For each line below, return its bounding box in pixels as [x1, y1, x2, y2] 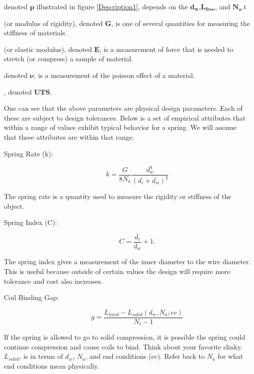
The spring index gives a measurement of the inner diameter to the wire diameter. [4, 256, 251, 267]
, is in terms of [19, 351, 63, 361]
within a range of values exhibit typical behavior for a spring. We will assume [4, 122, 237, 132]
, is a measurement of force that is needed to [99, 44, 233, 54]
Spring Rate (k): [4, 148, 53, 158]
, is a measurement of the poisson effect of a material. [34, 70, 195, 80]
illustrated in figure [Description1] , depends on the [36, 1, 188, 11]
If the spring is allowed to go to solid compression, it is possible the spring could [4, 332, 245, 342]
